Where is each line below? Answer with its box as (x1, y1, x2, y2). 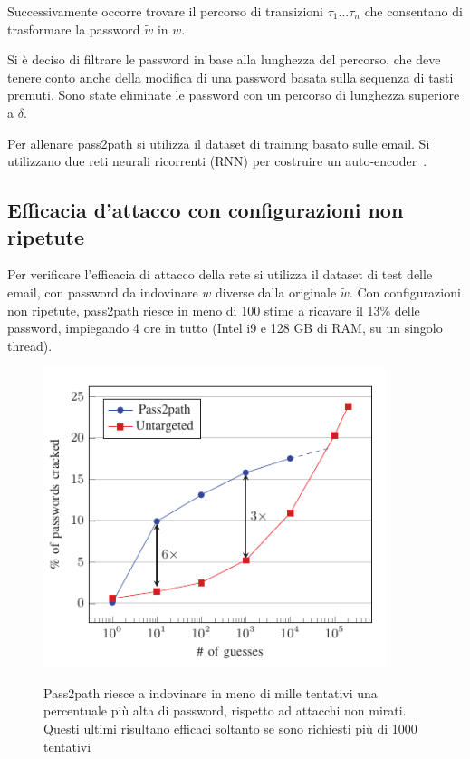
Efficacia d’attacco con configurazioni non (7, 196, 404, 224)
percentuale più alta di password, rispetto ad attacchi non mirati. (43, 701, 407, 720)
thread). (7, 336, 53, 355)
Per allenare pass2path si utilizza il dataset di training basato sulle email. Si (7, 133, 430, 152)
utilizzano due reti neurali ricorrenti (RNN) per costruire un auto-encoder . (7, 151, 427, 170)
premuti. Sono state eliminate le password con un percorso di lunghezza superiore (7, 85, 460, 104)
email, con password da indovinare (7, 282, 198, 301)
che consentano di (364, 2, 463, 20)
